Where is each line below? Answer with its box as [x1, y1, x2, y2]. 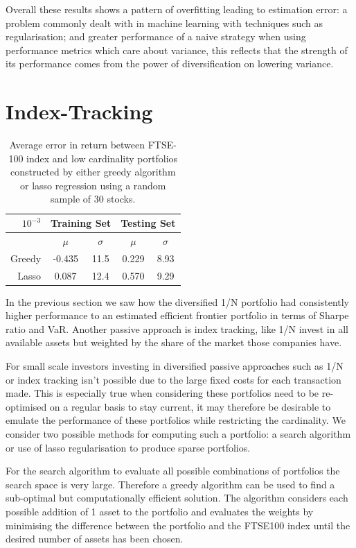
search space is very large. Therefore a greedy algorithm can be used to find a [6, 477, 335, 491]
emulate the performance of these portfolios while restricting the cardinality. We [6, 413, 346, 427]
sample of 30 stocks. [51, 191, 136, 206]
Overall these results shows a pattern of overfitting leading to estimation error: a [6, 2, 348, 16]
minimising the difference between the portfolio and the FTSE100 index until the [6, 517, 350, 532]
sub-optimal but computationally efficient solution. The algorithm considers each [6, 490, 348, 505]
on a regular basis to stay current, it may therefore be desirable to [49, 399, 331, 413]
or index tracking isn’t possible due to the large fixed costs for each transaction [6, 372, 341, 386]
